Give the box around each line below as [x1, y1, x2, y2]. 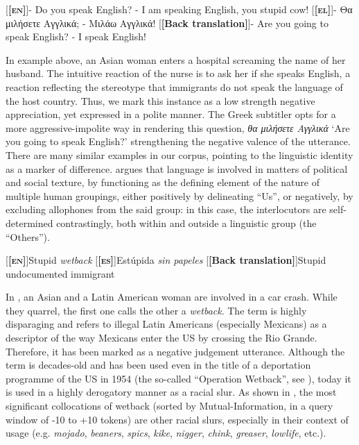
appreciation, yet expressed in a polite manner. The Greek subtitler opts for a [6, 107, 336, 121]
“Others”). [6, 229, 50, 244]
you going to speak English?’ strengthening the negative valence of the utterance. [6, 134, 351, 149]
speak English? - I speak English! [6, 29, 146, 44]
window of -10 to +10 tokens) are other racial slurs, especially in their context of [6, 412, 349, 426]
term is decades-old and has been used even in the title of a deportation [6, 358, 311, 372]
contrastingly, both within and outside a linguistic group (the [56, 215, 317, 230]
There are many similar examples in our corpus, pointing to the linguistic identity [6, 147, 353, 162]
